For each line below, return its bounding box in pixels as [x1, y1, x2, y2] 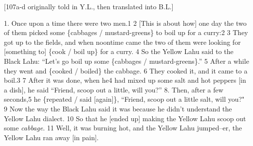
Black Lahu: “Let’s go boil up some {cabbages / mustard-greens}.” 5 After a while [4, 55, 249, 66]
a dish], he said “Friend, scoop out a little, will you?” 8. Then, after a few [4, 84, 223, 94]
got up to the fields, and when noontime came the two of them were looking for [4, 36, 241, 47]
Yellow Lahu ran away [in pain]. [4, 132, 99, 142]
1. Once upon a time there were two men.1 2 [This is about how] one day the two [4, 18, 247, 28]
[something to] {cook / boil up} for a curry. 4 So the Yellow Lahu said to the [4, 46, 234, 56]
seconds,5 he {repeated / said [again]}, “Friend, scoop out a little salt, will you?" [4, 94, 245, 104]
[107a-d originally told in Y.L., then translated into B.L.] [4, 1, 174, 11]
